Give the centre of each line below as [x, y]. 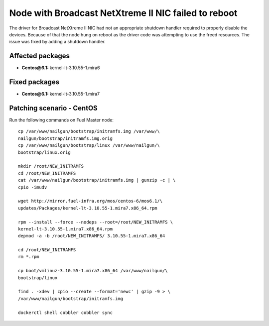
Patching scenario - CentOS [54, 108]
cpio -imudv [33, 187]
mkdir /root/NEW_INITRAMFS [51, 166]
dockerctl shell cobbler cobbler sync [66, 313]
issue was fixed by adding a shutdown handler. [57, 42]
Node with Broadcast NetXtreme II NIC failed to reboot [123, 13]
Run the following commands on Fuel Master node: [62, 120]
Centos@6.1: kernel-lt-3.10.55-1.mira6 [61, 68]
